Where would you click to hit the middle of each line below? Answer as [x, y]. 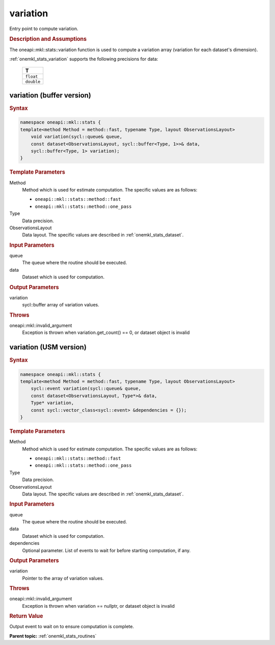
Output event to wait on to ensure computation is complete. [72, 627]
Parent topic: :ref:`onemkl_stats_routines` [53, 636]
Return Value [26, 616]
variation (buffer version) [50, 95]
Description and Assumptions [48, 39]
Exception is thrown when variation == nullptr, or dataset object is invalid [99, 606]
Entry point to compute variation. [44, 29]
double [33, 82]
